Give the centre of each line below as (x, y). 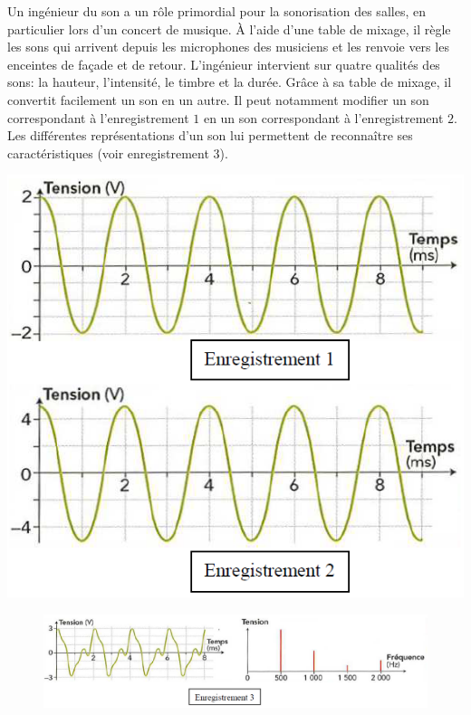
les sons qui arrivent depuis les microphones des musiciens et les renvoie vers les (228, 47)
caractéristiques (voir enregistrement (108, 153)
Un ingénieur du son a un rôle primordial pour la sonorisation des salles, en (216, 11)
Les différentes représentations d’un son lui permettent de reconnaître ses (210, 135)
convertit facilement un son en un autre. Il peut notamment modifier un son (218, 99)
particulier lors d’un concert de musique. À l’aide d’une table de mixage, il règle (229, 29)
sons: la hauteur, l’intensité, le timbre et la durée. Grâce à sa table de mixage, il (230, 82)
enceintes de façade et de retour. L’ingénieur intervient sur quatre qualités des (224, 64)
